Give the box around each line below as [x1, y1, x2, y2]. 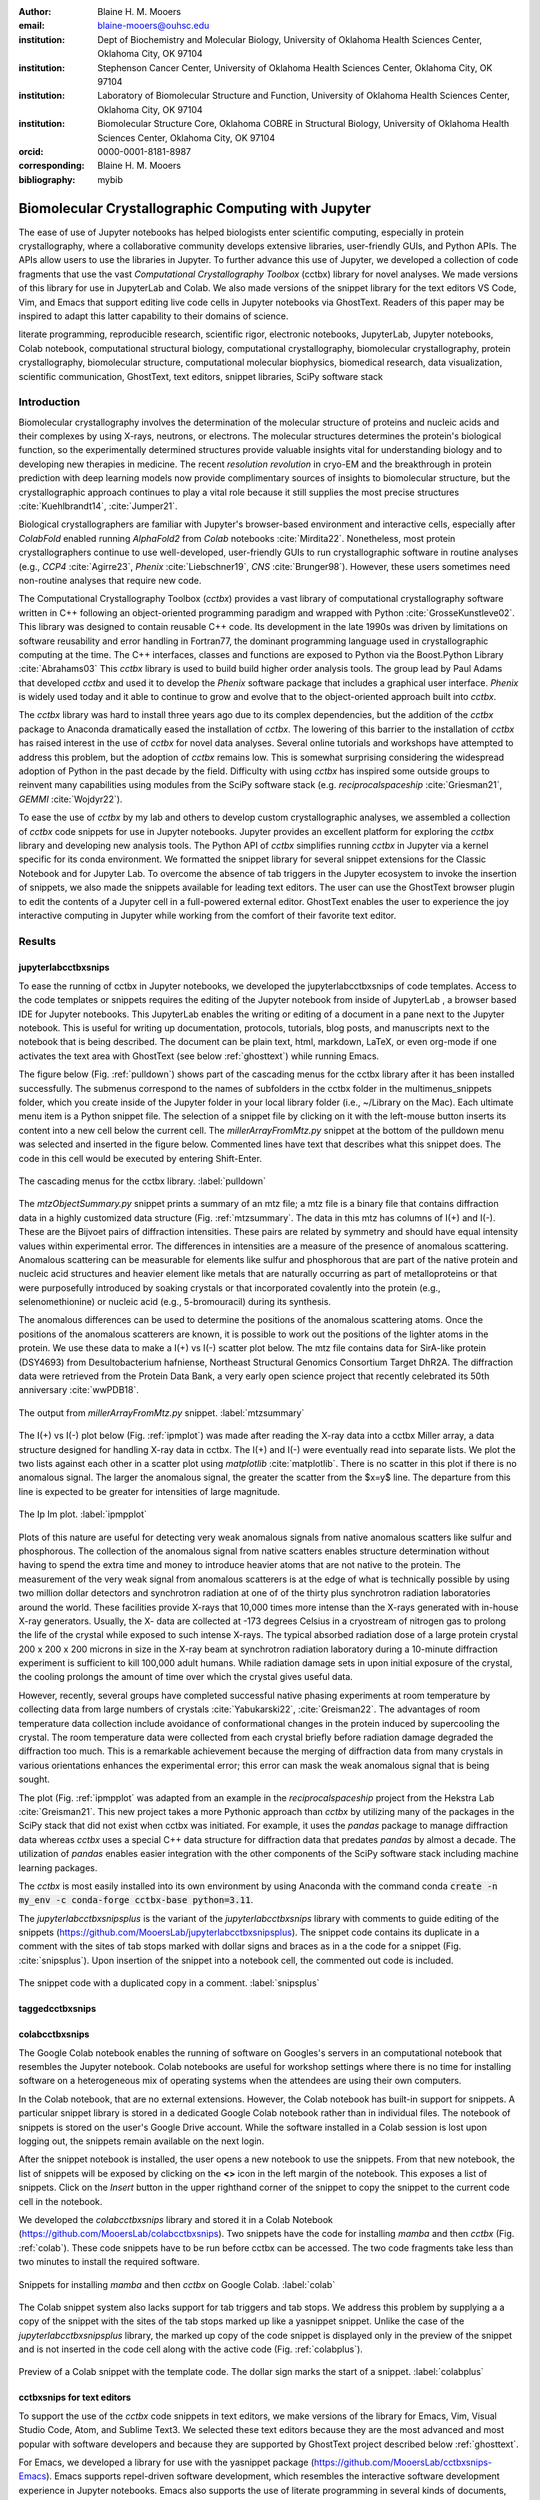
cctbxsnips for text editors [18, 2391, 132, 2404]
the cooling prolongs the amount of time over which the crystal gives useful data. [18, 1671, 354, 1683]
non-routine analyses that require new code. [18, 574, 202, 586]
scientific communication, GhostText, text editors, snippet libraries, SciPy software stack [18, 370, 384, 382]
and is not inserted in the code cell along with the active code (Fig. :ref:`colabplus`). [18, 2343, 364, 2355]
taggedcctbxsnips [18, 2003, 97, 2015]
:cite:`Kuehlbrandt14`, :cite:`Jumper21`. [18, 500, 179, 512]
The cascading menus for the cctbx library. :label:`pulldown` [18, 1175, 267, 1187]
